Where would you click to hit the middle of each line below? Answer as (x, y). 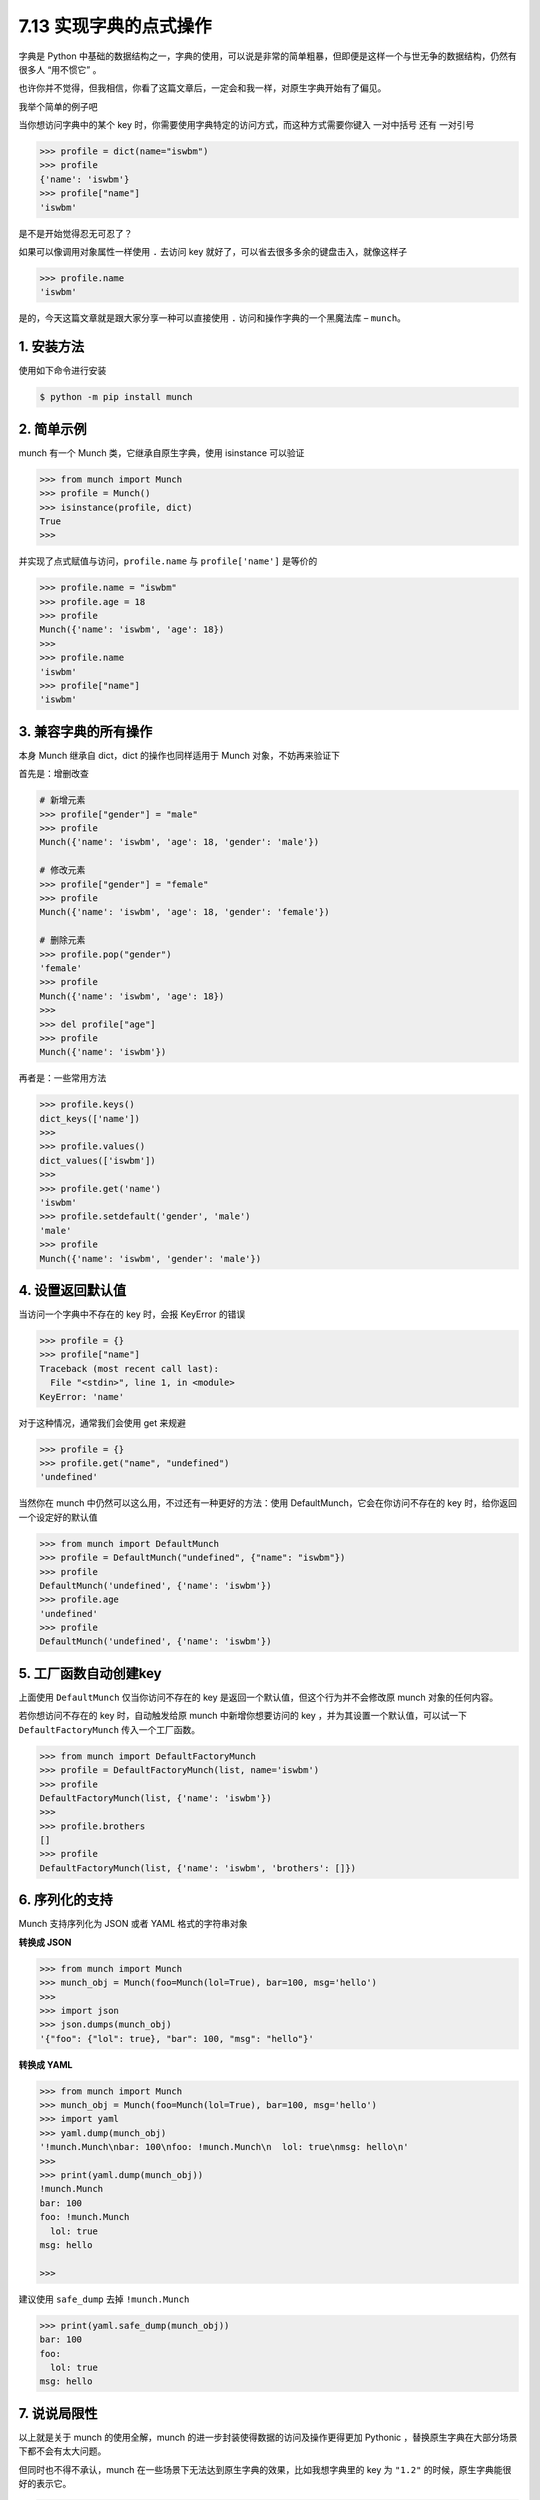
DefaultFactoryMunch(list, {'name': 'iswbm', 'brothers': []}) (198, 1868)
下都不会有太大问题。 (62, 2451)
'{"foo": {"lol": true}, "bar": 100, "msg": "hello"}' (176, 2038)
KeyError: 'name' (82, 1396)
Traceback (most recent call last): (129, 1368)
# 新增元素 (62, 800)
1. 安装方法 (51, 346)
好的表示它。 (45, 2483)
